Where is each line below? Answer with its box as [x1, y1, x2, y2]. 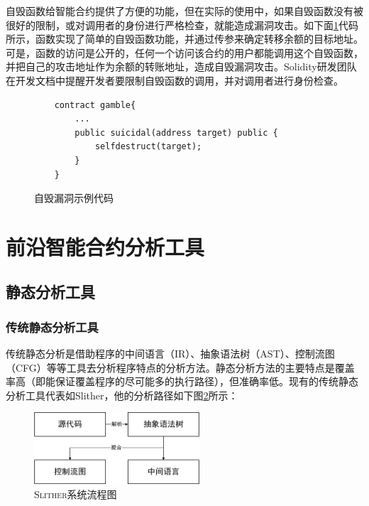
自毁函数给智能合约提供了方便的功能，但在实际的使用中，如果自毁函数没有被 [6, 4, 363, 18]
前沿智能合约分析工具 [6, 232, 205, 261]
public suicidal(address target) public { [75, 127, 278, 138]
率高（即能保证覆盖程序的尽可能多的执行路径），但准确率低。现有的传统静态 [6, 374, 358, 389]
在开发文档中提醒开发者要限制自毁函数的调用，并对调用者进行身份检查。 [6, 72, 343, 87]
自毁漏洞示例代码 [34, 190, 114, 205]
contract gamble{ [54, 99, 136, 110]
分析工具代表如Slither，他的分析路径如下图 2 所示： [6, 387, 238, 402]
